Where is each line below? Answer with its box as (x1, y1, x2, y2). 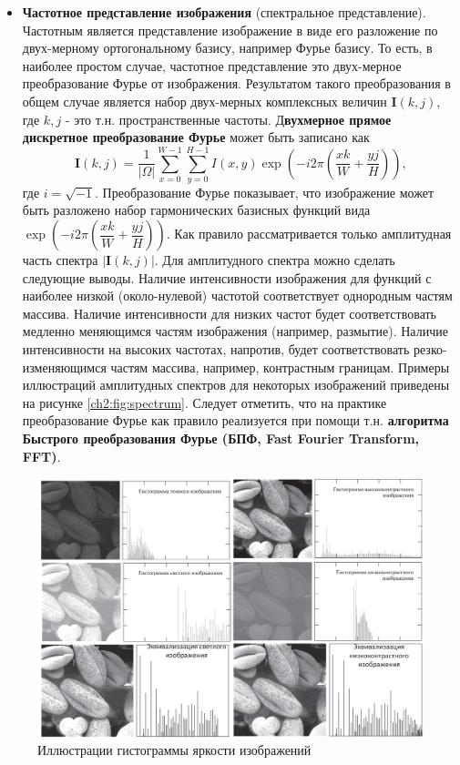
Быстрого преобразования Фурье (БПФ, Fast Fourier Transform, (22, 429, 420, 447)
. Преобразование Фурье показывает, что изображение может (95, 182, 434, 201)
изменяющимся (22, 357, 107, 376)
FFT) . (22, 446, 61, 465)
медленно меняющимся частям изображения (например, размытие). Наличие (22, 321, 448, 341)
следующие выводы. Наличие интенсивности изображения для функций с (22, 268, 432, 287)
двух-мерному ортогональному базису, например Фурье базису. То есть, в (22, 38, 433, 57)
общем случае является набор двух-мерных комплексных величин (22, 91, 387, 110)
